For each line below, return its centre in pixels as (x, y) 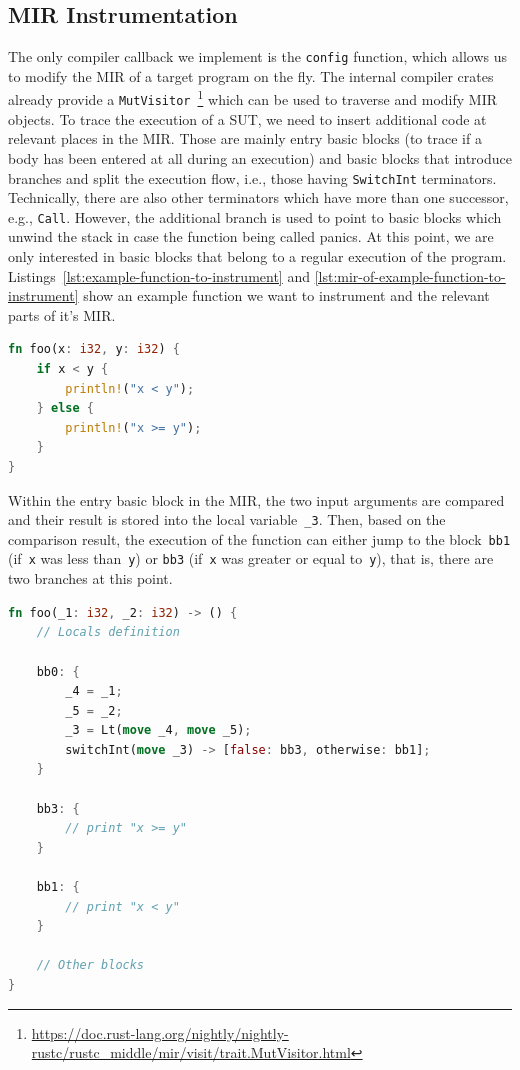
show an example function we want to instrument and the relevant (286, 295)
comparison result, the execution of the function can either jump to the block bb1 (259, 538)
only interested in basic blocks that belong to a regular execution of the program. (257, 256)
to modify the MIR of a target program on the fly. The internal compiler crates (251, 75)
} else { (65, 408)
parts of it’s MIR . (62, 314)
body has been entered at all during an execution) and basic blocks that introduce (260, 157)
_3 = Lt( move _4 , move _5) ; (158, 730)
